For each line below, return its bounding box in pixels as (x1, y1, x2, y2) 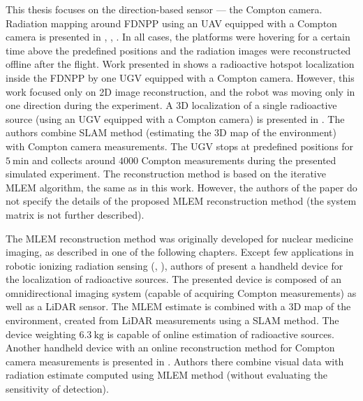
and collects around (32, 152, 116, 167)
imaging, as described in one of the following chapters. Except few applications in (6, 245, 354, 259)
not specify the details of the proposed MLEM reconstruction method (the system (6, 194, 357, 208)
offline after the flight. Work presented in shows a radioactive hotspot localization (6, 57, 355, 71)
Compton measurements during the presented (141, 152, 336, 167)
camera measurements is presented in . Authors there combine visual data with (6, 353, 344, 368)
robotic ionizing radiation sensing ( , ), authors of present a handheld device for (6, 258, 343, 272)
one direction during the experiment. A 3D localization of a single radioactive (6, 98, 337, 112)
